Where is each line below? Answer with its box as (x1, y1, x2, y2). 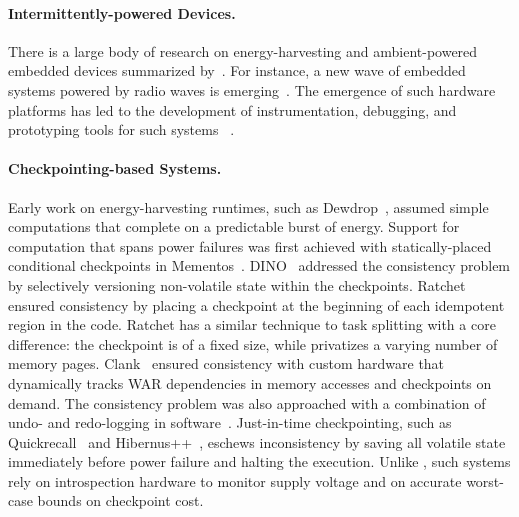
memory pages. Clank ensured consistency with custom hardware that (8, 353, 445, 374)
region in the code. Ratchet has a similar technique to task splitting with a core (8, 314, 496, 335)
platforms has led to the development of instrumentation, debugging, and (8, 99, 457, 120)
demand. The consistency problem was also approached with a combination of (8, 392, 486, 413)
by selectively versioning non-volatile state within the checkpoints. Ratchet (8, 274, 466, 295)
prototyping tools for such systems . (8, 119, 235, 140)
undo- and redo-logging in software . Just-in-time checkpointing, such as (8, 412, 452, 433)
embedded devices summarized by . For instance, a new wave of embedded (8, 60, 466, 81)
